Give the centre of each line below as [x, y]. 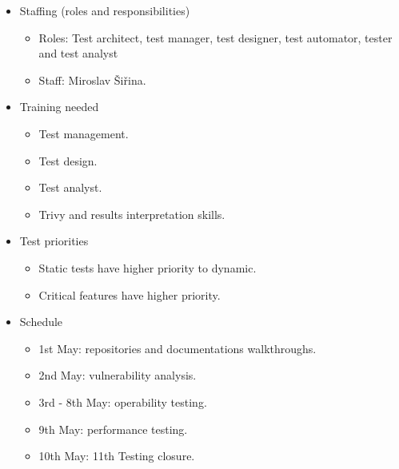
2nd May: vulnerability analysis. [118, 375]
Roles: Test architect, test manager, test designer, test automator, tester [215, 37]
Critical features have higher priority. [130, 294]
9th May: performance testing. [113, 429]
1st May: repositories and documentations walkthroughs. [178, 348]
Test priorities [54, 241]
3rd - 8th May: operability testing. [123, 401]
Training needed [59, 107]
